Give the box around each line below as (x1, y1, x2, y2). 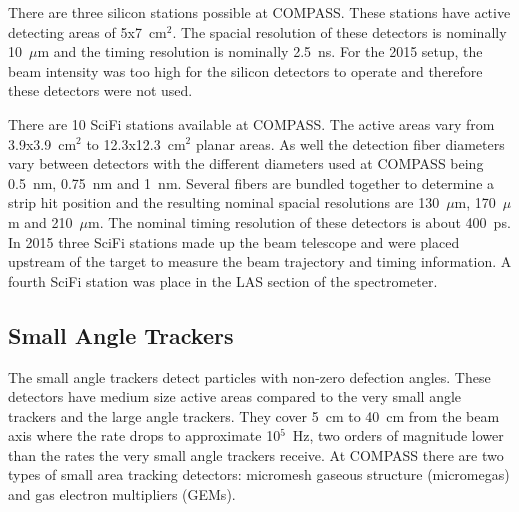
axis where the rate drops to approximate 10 (8, 425, 281, 446)
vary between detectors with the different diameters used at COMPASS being (8, 153, 484, 174)
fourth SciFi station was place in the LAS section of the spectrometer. (8, 270, 438, 291)
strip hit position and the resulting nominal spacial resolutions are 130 (8, 192, 440, 213)
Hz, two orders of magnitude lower (292, 425, 504, 446)
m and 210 (8, 211, 73, 232)
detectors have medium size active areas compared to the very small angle (8, 386, 462, 407)
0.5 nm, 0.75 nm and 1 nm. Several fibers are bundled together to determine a (8, 172, 495, 193)
